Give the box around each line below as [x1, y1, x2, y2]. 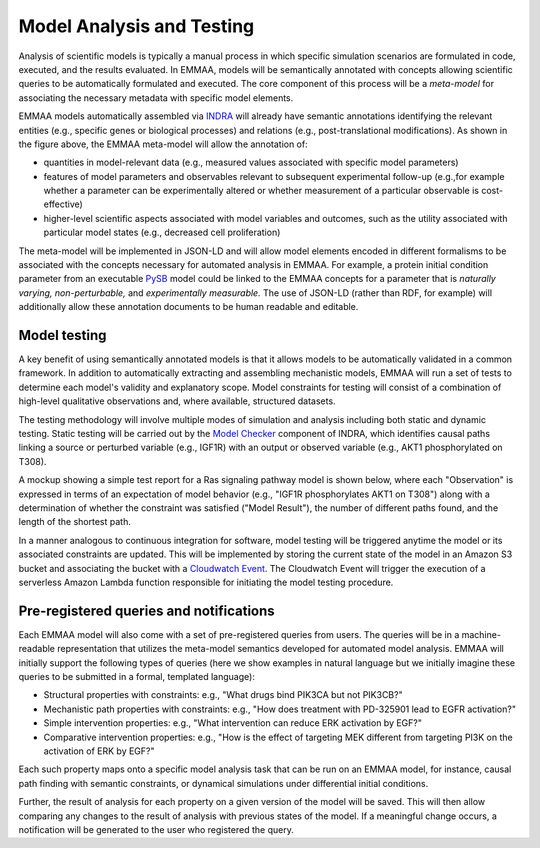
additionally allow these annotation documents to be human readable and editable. [18, 301, 359, 313]
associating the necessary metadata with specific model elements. [18, 91, 294, 104]
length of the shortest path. [18, 516, 132, 528]
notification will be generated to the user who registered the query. [18, 823, 294, 835]
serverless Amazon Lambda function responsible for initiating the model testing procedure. [18, 576, 394, 588]
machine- [461, 628, 502, 640]
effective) [43, 198, 84, 210]
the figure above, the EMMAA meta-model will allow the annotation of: [18, 138, 309, 150]
